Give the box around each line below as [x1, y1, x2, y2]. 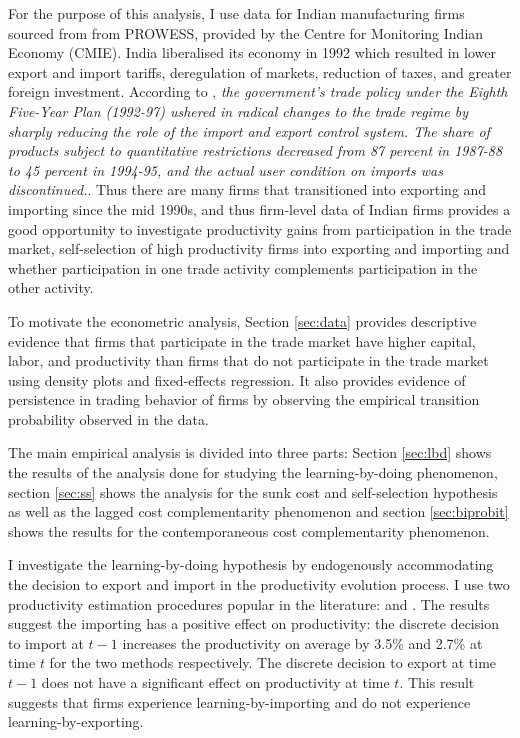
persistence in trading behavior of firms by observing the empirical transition [8, 389, 480, 410]
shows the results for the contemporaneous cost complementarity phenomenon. [8, 520, 490, 541]
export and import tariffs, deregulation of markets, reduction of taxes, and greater [8, 61, 512, 82]
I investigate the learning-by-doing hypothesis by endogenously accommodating [8, 554, 494, 575]
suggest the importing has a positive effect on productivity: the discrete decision [8, 613, 499, 634]
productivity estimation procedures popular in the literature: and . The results [8, 593, 490, 614]
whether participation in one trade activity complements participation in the [8, 257, 478, 278]
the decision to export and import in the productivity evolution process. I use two [8, 574, 510, 595]
